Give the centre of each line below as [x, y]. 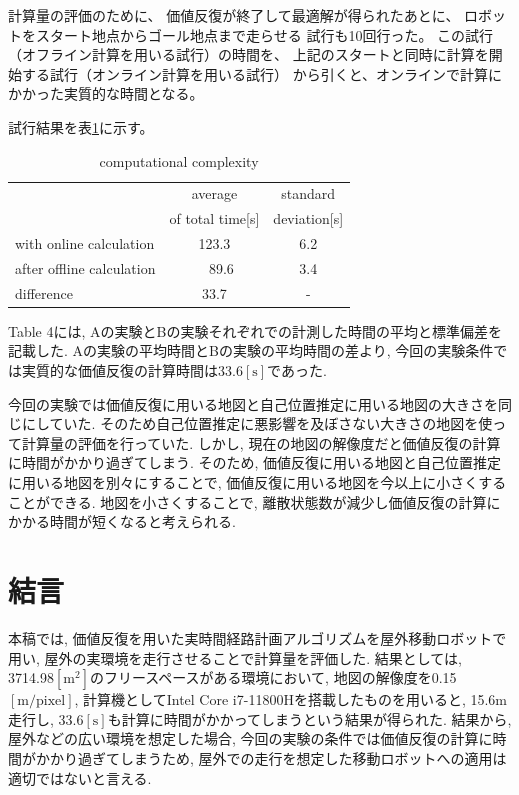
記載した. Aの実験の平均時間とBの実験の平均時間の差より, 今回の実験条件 [251, 350]
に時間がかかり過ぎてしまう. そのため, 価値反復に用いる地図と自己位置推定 [255, 462]
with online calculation [85, 243]
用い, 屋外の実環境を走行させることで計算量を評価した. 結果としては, [235, 657]
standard [308, 193]
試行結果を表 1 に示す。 [81, 126]
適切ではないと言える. [80, 777]
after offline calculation [85, 267]
